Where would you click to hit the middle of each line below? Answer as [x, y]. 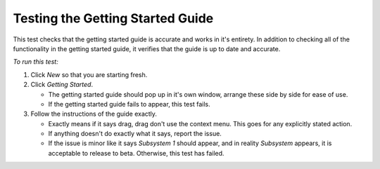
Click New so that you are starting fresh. [89, 74]
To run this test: [36, 62]
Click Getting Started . [62, 85]
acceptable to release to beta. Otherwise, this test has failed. [136, 153]
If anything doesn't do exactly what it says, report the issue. [135, 134]
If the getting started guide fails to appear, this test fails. [129, 104]
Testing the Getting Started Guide [113, 18]
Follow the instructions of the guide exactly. [94, 114]
